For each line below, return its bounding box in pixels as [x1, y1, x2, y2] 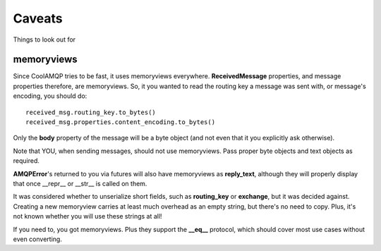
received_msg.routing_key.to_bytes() [25, 108, 157, 116]
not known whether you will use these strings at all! [13, 212, 162, 221]
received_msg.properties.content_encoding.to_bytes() [25, 118, 215, 126]
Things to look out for [13, 35, 76, 44]
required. [13, 157, 40, 165]
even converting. [13, 235, 63, 243]
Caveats [13, 11, 63, 26]
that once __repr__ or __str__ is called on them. [13, 179, 147, 188]
